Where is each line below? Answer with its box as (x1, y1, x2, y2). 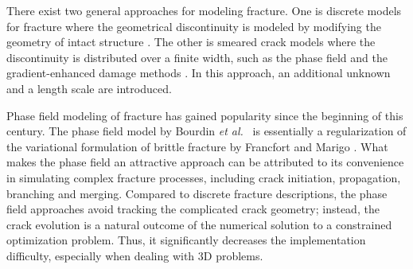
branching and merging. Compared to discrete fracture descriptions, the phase (6, 185, 388, 201)
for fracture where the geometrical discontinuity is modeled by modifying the (6, 18, 381, 34)
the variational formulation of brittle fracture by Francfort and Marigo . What (6, 138, 388, 154)
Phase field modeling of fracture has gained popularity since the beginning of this (6, 107, 403, 123)
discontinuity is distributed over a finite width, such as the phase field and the (6, 49, 388, 65)
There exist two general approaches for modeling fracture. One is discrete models (6, 2, 402, 18)
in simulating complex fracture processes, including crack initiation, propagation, (6, 169, 401, 185)
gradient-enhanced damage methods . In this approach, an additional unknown (6, 64, 391, 81)
